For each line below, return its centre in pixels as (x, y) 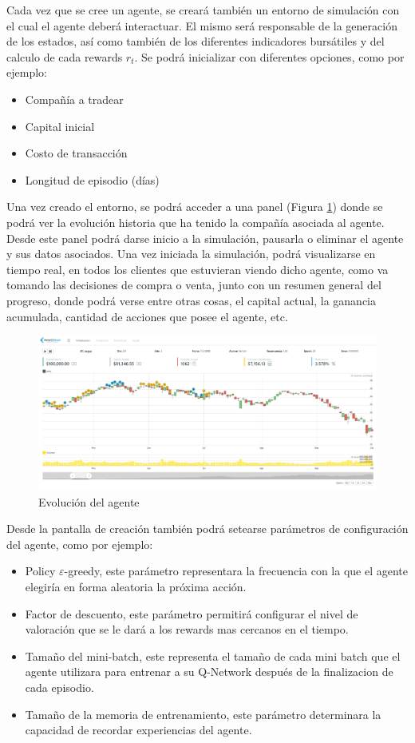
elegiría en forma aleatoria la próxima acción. (136, 587)
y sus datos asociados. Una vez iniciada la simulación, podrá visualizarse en (191, 254)
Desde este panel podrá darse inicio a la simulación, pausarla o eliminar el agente (205, 238)
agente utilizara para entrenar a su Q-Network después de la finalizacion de (209, 671)
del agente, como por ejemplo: (80, 544)
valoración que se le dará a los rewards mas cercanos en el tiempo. (187, 629)
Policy (40, 571)
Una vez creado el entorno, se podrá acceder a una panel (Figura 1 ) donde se (195, 207)
